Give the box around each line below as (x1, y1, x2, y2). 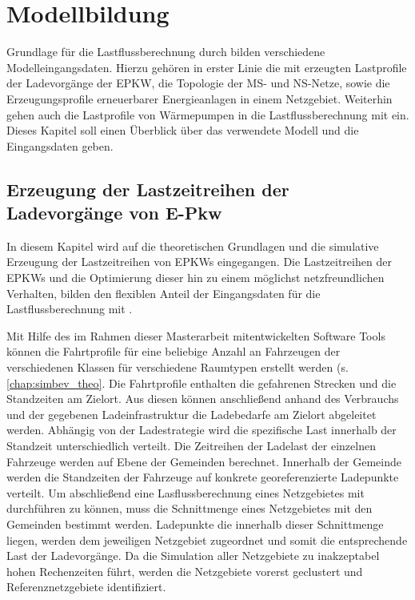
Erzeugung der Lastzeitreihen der (6, 176, 289, 201)
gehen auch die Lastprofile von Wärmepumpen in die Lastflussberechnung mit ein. (6, 106, 409, 123)
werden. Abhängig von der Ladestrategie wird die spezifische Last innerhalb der (6, 421, 397, 438)
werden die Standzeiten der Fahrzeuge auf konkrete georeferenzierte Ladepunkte (6, 469, 399, 485)
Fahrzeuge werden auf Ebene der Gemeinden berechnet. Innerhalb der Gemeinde (6, 453, 401, 469)
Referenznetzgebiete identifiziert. (6, 578, 166, 595)
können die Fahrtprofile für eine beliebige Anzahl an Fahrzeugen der (6, 343, 341, 360)
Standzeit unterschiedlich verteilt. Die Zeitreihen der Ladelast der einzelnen (6, 437, 376, 453)
